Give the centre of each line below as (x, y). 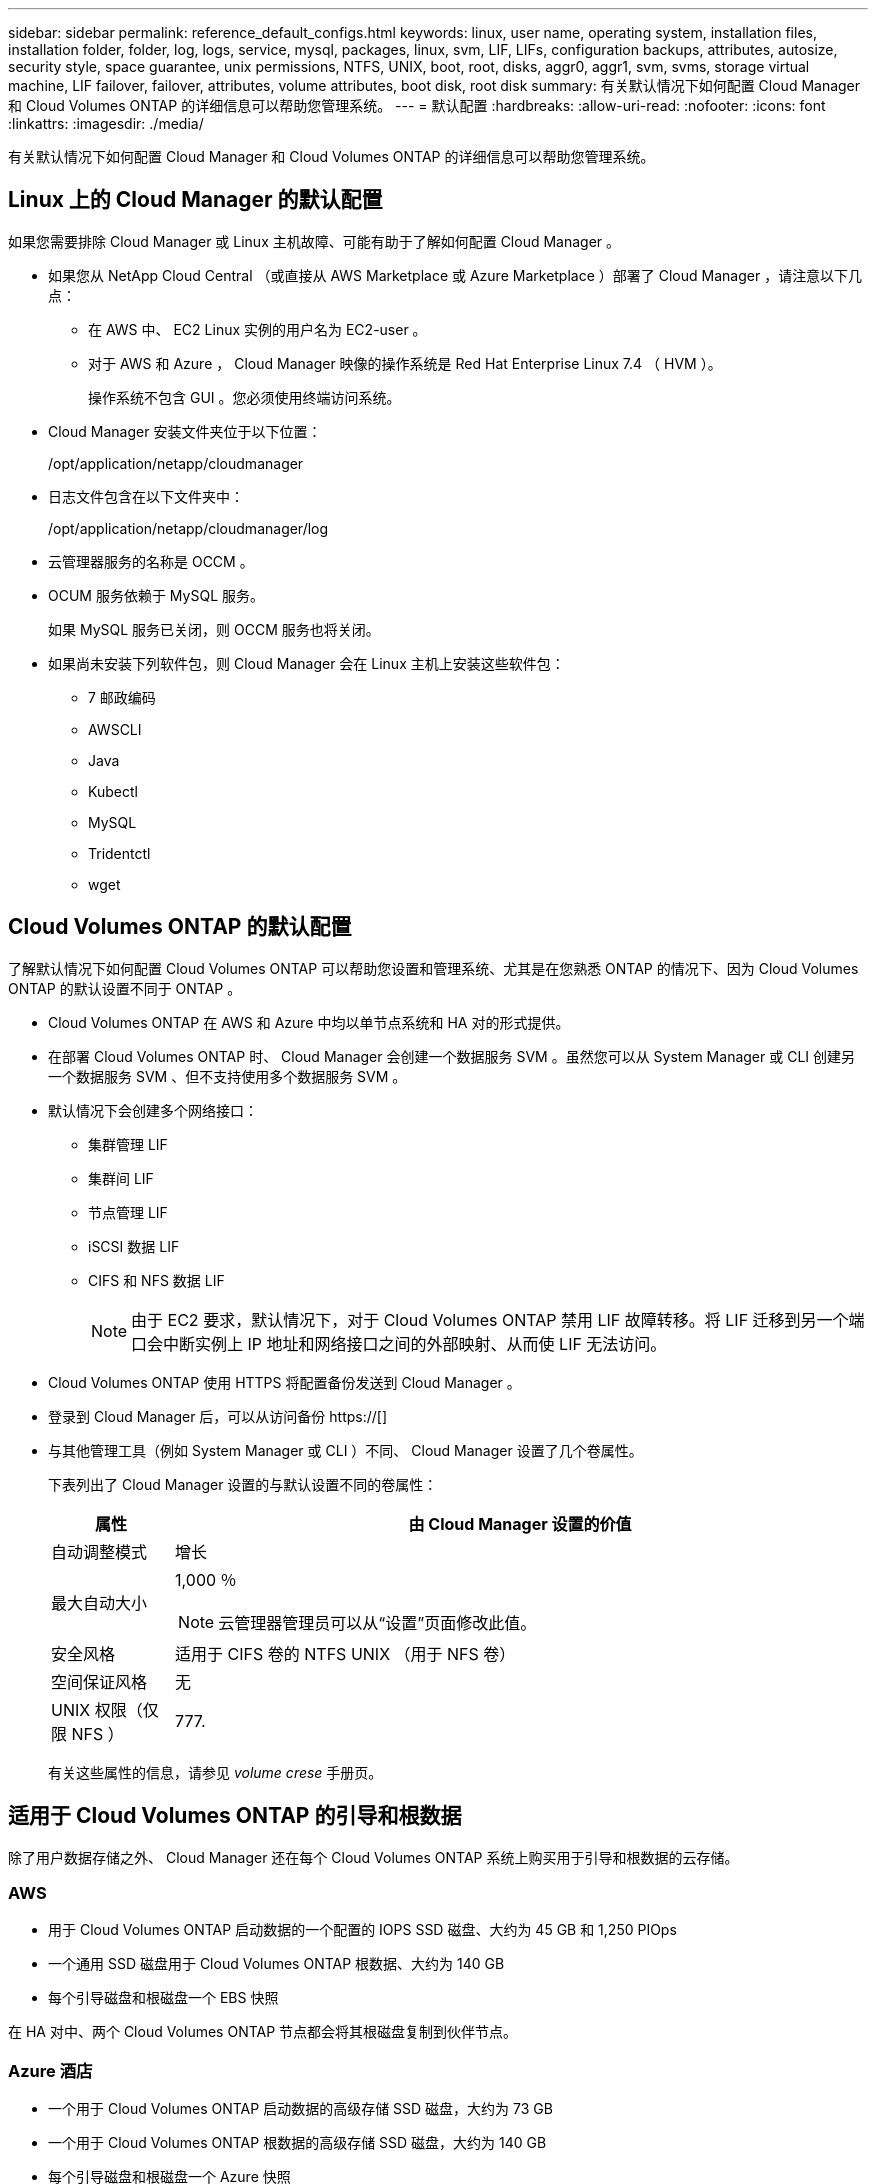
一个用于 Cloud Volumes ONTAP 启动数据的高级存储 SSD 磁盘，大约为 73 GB (300, 2109)
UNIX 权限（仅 (105, 1709)
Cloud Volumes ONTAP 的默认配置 (180, 927)
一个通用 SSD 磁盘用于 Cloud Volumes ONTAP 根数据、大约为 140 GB (276, 1964)
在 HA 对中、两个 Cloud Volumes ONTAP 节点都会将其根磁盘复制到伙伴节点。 (263, 2032)
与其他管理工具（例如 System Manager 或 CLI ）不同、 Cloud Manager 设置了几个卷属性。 (345, 1450)
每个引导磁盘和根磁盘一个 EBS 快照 (163, 1998)
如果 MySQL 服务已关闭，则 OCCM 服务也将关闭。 (214, 629)
